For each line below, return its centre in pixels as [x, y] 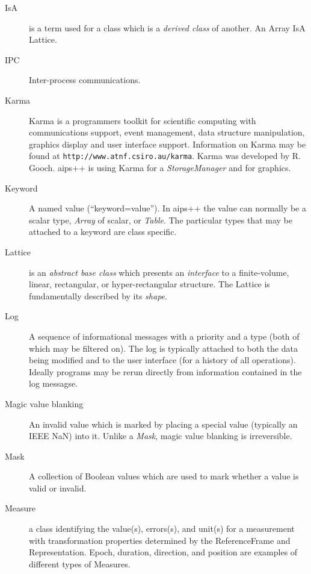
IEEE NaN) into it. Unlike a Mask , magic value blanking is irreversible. [161, 436]
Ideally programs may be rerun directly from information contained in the [165, 371]
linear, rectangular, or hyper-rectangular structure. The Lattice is [149, 284]
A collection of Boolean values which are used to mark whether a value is [164, 476]
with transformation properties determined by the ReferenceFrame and [160, 540]
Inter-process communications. [85, 80]
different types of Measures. [80, 563]
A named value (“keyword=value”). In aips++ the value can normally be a [168, 208]
